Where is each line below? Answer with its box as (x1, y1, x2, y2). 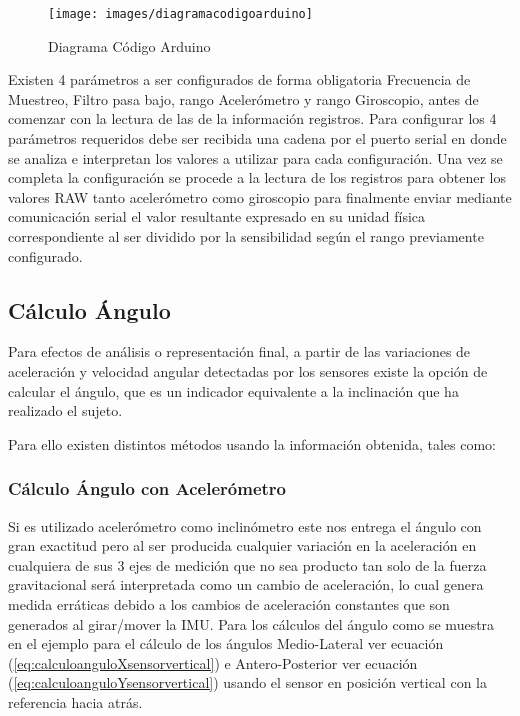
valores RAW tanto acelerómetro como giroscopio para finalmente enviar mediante (8, 186, 512, 207)
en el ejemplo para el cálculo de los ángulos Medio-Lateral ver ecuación (8, 633, 444, 654)
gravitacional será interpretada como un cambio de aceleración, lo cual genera (8, 574, 484, 595)
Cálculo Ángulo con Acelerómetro (8, 476, 287, 501)
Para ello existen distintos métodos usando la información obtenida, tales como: (8, 433, 497, 454)
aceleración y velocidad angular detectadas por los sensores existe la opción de (8, 360, 488, 381)
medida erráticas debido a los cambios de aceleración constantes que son (8, 593, 450, 614)
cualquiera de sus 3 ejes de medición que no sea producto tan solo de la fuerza (8, 554, 487, 575)
